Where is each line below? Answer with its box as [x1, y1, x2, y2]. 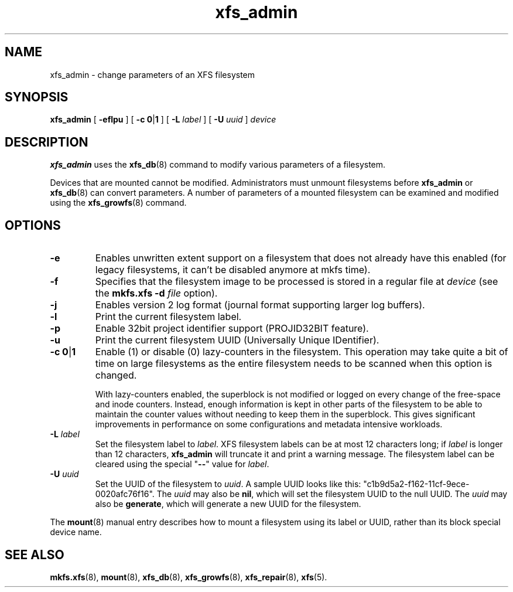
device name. [50, 527, 102, 537]
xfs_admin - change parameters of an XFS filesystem [50, 69, 255, 80]
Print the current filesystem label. [95, 311, 242, 323]
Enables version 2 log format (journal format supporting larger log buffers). [95, 299, 425, 311]
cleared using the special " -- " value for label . [95, 459, 269, 469]
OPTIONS [5, 217, 61, 233]
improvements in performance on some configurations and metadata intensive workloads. [95, 419, 443, 430]
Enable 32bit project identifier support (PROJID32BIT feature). [95, 322, 369, 335]
